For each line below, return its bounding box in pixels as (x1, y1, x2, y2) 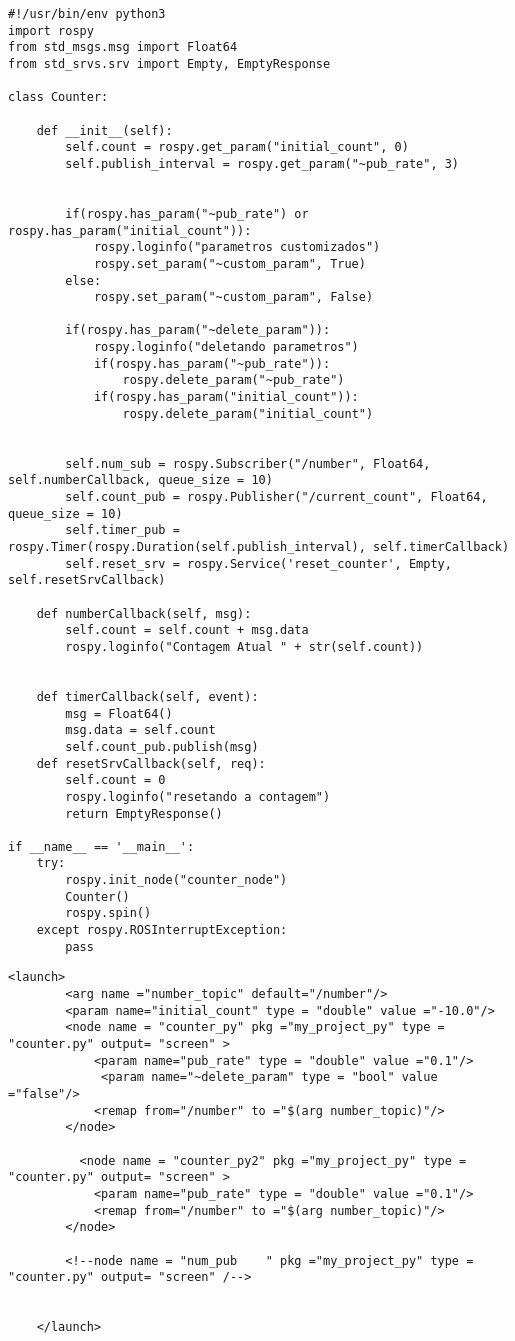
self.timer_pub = (65, 523, 180, 538)
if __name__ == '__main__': (8, 839, 195, 854)
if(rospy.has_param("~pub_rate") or (65, 206, 309, 221)
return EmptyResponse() (65, 806, 223, 821)
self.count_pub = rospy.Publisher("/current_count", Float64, (65, 490, 488, 505)
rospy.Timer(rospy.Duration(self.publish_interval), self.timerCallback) (8, 540, 510, 554)
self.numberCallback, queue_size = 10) (8, 473, 273, 488)
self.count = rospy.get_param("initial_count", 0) (65, 140, 409, 155)
